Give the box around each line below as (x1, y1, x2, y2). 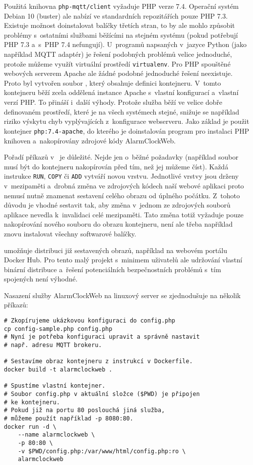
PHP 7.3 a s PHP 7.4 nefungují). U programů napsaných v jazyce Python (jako (4, 39, 247, 49)
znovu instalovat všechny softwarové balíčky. (4, 228, 136, 238)
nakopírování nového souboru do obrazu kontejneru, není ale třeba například (4, 219, 233, 229)
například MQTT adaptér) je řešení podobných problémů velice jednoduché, (4, 49, 232, 59)
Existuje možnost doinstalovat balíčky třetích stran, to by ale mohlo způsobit (4, 20, 235, 30)
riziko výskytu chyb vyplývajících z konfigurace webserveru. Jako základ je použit (4, 116, 250, 126)
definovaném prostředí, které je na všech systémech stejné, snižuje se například (4, 106, 239, 116)
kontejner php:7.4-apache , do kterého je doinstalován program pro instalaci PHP (4, 125, 249, 136)
